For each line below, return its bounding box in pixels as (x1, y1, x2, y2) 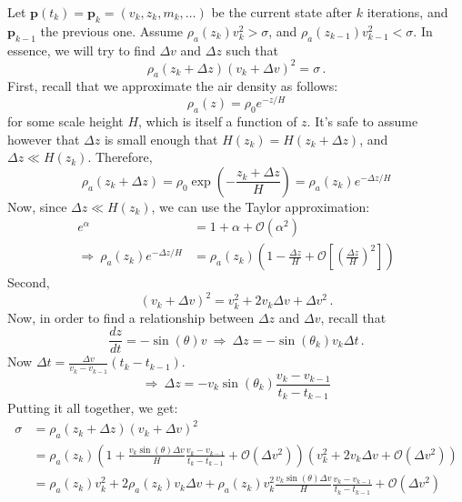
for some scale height (7, 111, 124, 130)
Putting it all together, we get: (7, 398, 178, 417)
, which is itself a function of (138, 111, 297, 130)
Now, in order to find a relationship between (7, 307, 255, 326)
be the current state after (211, 3, 353, 21)
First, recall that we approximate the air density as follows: (7, 76, 338, 95)
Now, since (7, 196, 67, 216)
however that (7, 129, 80, 148)
